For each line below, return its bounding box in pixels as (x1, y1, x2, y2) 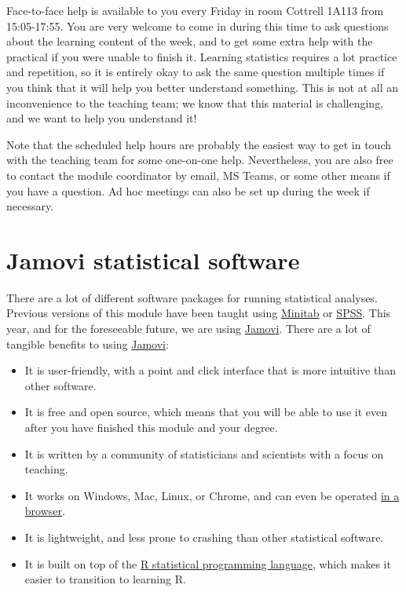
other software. (24, 377, 97, 393)
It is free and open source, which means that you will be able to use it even (24, 404, 387, 420)
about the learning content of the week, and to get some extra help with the (6, 33, 373, 49)
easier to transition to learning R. (24, 571, 186, 587)
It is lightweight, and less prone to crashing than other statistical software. (24, 528, 384, 545)
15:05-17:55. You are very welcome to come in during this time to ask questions (6, 17, 389, 34)
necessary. (6, 198, 54, 214)
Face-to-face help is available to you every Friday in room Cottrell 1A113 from (6, 2, 384, 18)
